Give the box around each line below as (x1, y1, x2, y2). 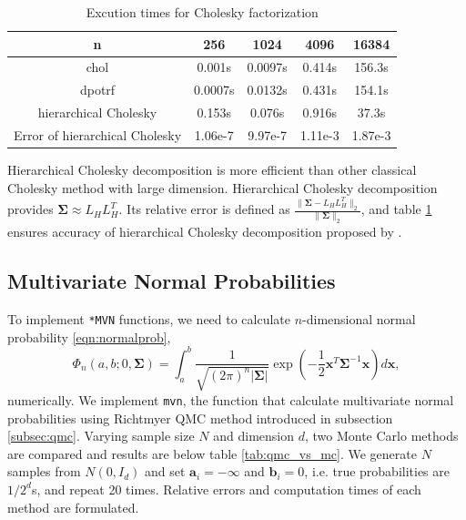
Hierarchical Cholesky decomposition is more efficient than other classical (7, 160, 417, 179)
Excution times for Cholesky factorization (86, 3, 319, 21)
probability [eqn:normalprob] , (7, 327, 171, 346)
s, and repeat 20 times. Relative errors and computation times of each (31, 479, 421, 498)
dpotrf (79, 80, 116, 99)
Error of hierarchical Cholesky (14, 125, 182, 144)
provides (7, 199, 54, 219)
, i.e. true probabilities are (304, 462, 450, 481)
